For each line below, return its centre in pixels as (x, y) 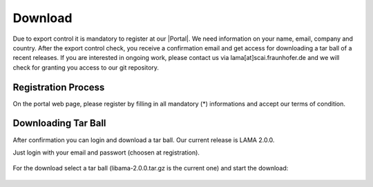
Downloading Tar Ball (59, 123)
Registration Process (59, 87)
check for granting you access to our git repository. (86, 67)
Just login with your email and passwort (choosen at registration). (106, 152)
